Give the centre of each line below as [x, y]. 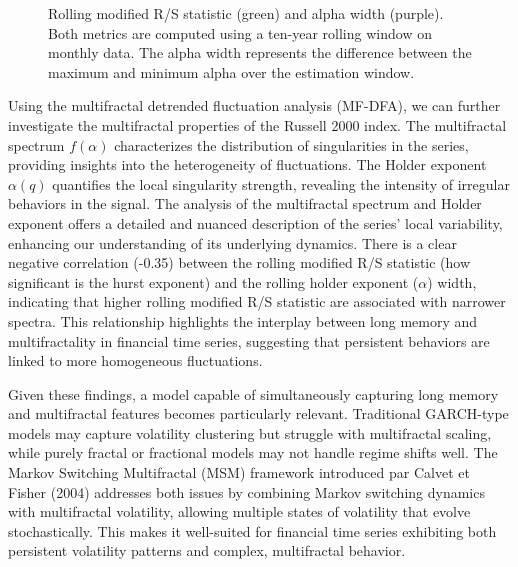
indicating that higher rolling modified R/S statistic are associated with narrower [257, 301]
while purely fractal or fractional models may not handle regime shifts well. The [253, 452]
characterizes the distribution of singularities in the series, [291, 144]
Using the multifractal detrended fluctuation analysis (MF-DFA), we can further [254, 105]
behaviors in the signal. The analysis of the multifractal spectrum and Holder [245, 203]
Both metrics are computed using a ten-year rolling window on [240, 32]
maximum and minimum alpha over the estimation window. [231, 71]
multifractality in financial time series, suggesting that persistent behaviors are [249, 340]
